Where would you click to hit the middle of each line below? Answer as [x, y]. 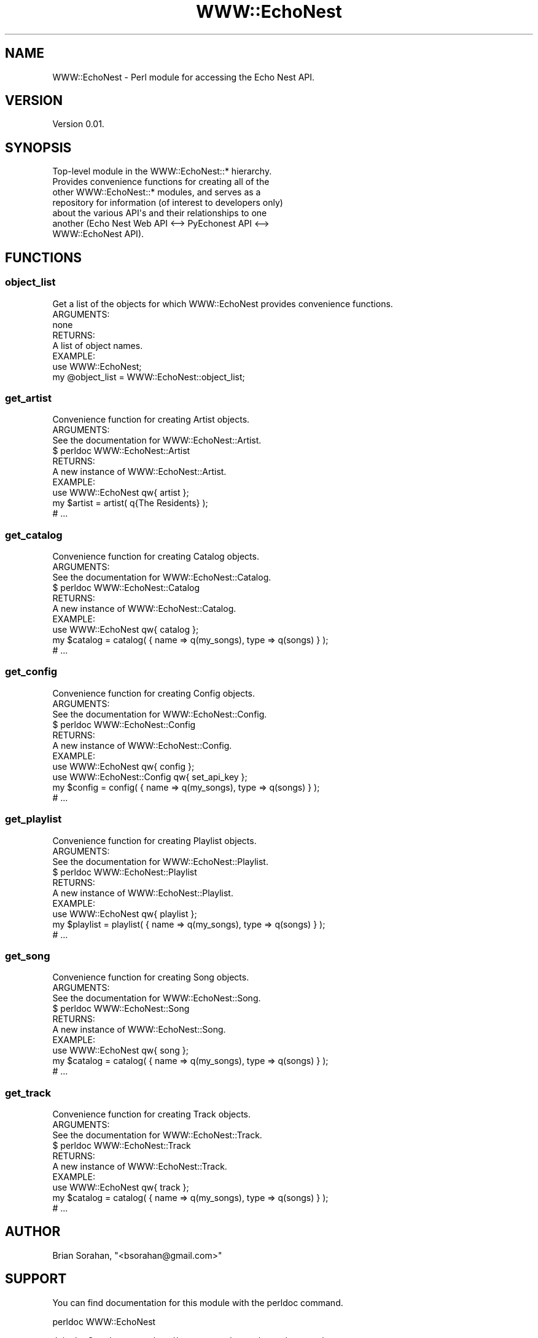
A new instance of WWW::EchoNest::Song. [139, 1030]
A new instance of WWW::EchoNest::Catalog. [144, 608]
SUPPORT [36, 1279]
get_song [28, 956]
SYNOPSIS [38, 147]
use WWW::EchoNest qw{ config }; [123, 766]
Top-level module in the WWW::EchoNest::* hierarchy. [162, 171]
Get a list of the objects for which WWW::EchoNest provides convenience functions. [223, 303]
